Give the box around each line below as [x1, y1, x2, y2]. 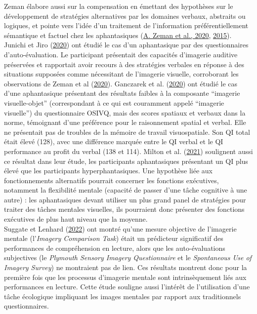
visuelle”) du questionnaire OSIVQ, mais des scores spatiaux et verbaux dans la [4, 107, 246, 118]
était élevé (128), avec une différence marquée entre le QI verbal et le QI [4, 136, 223, 147]
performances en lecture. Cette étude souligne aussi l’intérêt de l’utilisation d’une [4, 281, 250, 292]
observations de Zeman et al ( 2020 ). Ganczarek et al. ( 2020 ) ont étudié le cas [4, 78, 238, 88]
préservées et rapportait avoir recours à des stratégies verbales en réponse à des [4, 59, 244, 69]
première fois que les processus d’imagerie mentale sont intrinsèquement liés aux [4, 272, 247, 282]
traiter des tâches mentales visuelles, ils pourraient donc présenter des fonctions [4, 204, 245, 214]
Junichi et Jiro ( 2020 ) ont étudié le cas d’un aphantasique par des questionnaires [4, 39, 249, 50]
